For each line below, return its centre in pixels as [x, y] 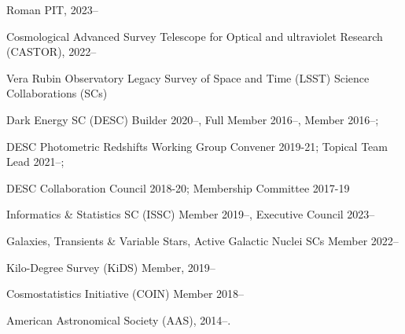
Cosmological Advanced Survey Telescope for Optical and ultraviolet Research [195, 36]
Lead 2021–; [35, 161]
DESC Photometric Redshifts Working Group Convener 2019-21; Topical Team [197, 146]
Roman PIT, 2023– [52, 9]
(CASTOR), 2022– [52, 51]
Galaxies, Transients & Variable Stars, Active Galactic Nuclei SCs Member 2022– [202, 240]
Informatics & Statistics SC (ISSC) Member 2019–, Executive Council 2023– [191, 214]
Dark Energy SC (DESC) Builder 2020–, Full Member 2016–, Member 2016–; [193, 119]
